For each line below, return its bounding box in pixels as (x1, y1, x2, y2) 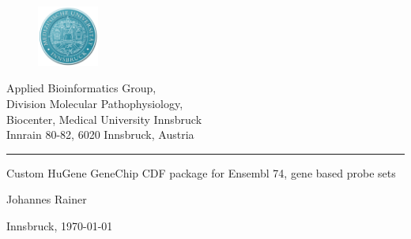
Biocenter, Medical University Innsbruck (6, 110, 202, 127)
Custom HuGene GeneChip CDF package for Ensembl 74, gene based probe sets (6, 164, 396, 181)
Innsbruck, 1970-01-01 (6, 217, 113, 233)
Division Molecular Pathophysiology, (6, 95, 183, 111)
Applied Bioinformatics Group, (6, 80, 156, 96)
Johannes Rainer (6, 191, 87, 207)
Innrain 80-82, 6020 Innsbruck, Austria (6, 126, 194, 143)
